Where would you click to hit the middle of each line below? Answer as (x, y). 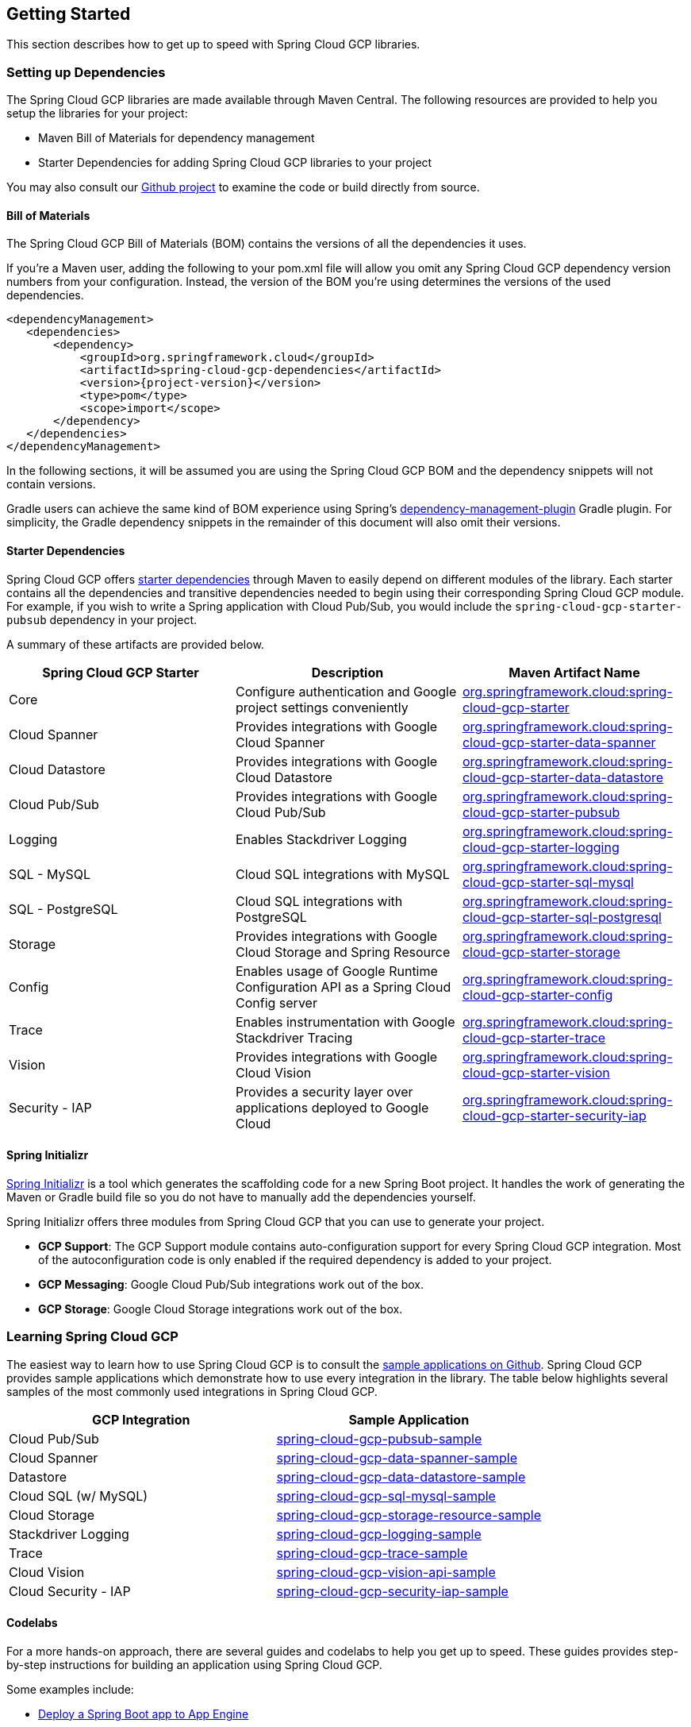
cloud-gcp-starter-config (537, 995)
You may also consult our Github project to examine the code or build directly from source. (243, 187)
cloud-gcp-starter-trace (534, 1037)
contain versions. (51, 484)
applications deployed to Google (332, 1107)
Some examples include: (70, 1689)
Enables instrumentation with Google (345, 1022)
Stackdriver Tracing (294, 1037)
